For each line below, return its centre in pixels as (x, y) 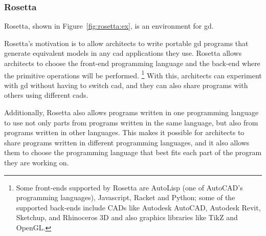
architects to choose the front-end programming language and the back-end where (132, 63)
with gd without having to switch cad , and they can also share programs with (126, 85)
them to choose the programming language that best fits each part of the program (133, 152)
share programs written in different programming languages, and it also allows (127, 142)
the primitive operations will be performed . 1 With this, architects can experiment (133, 74)
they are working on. (37, 162)
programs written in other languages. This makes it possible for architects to (124, 132)
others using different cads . (46, 95)
